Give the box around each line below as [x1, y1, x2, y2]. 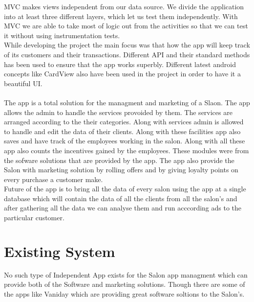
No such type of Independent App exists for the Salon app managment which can [4, 269, 248, 279]
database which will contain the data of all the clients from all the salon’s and [4, 193, 237, 203]
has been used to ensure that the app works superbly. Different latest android [4, 59, 236, 69]
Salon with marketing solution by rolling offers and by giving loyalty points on [4, 164, 238, 175]
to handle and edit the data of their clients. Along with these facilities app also [4, 126, 241, 136]
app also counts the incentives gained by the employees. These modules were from [4, 145, 249, 155]
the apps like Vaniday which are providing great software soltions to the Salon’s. [4, 288, 245, 299]
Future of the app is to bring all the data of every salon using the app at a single [4, 184, 246, 194]
